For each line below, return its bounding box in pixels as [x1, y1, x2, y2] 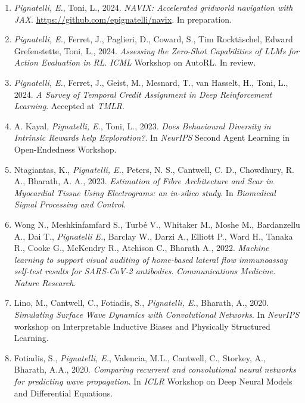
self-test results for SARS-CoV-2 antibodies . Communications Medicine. [14, 265, 276, 277]
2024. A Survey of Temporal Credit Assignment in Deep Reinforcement [14, 88, 272, 100]
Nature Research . [14, 276, 76, 289]
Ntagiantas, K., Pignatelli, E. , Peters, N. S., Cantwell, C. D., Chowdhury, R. [14, 163, 294, 175]
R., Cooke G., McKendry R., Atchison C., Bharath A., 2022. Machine [14, 241, 269, 254]
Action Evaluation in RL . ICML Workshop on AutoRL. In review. [14, 56, 256, 69]
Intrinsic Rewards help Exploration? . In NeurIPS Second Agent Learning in [14, 131, 290, 144]
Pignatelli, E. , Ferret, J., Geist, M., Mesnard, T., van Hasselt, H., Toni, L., [14, 76, 288, 88]
